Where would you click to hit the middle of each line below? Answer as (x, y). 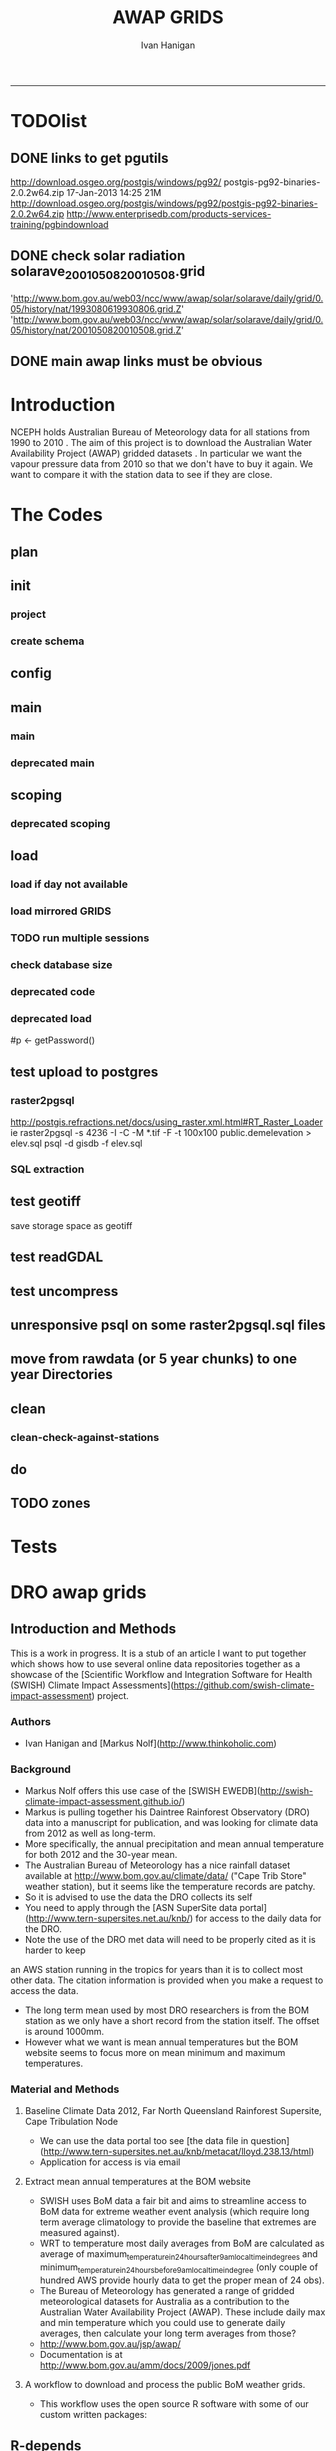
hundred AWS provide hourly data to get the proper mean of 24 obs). (182, 2280)
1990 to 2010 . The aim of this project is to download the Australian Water (161, 443)
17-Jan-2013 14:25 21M (114, 192)
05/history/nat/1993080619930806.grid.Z (96, 308)
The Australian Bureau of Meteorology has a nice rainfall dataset (157, 1865)
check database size (61, 965)
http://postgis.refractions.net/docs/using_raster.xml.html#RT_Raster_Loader (166, 1122)
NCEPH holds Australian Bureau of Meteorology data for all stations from (160, 432)
